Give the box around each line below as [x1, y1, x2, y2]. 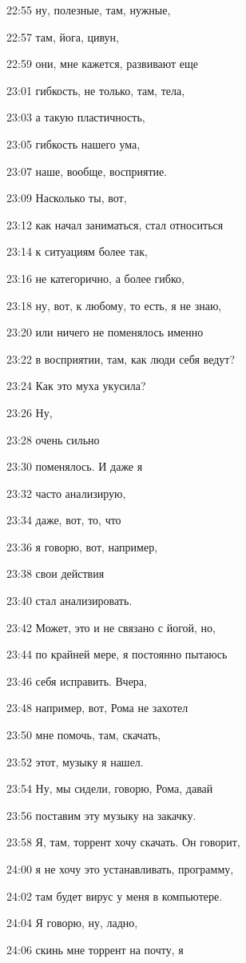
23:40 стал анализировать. [6, 592, 133, 609]
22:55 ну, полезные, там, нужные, [6, 2, 171, 18]
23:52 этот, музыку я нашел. [6, 753, 144, 770]
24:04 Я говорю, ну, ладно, [6, 914, 138, 931]
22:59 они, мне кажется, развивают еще [6, 55, 199, 72]
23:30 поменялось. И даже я [6, 458, 143, 475]
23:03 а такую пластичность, [6, 109, 145, 125]
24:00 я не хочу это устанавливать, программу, [6, 861, 234, 877]
